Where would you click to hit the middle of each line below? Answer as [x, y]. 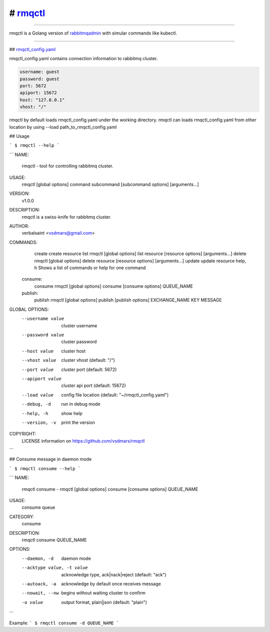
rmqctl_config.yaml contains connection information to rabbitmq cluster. [83, 59]
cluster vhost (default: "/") [88, 360]
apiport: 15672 [38, 93]
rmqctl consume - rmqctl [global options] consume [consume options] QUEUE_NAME [110, 489]
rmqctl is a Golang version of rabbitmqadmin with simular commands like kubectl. [93, 33]
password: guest [40, 79]
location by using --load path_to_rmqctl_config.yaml [63, 127]
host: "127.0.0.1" [42, 100]
